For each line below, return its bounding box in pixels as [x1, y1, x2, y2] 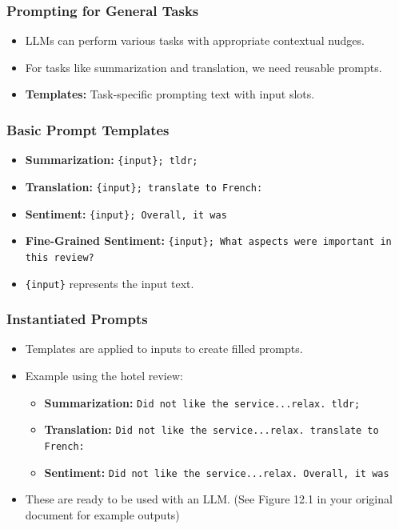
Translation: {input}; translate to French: [25, 178, 263, 194]
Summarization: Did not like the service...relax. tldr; [44, 394, 361, 411]
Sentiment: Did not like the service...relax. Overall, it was [44, 463, 389, 480]
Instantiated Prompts [6, 309, 148, 329]
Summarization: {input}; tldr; [25, 151, 198, 168]
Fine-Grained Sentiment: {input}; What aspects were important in [25, 232, 392, 249]
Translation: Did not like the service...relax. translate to [44, 421, 379, 438]
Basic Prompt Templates [6, 119, 170, 139]
